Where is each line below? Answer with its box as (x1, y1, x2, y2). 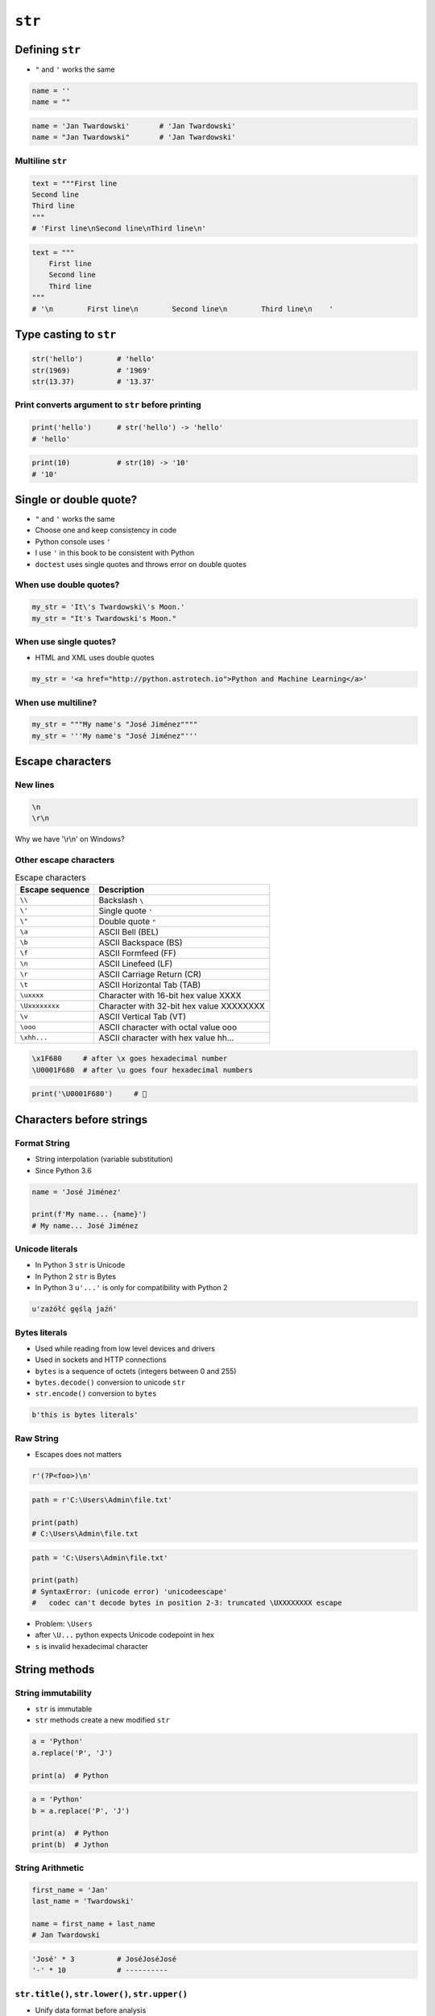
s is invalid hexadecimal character (35, 1641, 148, 1651)
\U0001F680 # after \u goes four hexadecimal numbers (31, 1065, 253, 1074)
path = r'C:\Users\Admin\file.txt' (31, 1495, 172, 1504)
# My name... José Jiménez (31, 1221, 139, 1230)
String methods (14, 1662, 95, 1677)
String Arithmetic (14, 1863, 85, 1874)
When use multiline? (14, 697, 97, 708)
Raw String (14, 1432, 60, 1443)
